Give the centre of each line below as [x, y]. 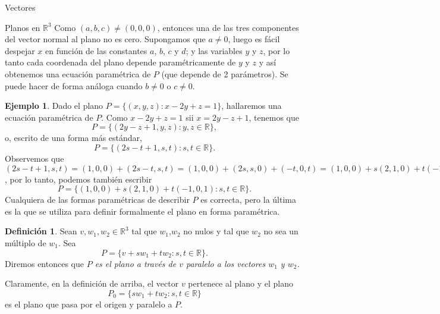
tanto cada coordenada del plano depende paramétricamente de [120, 62]
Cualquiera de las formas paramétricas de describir [97, 200]
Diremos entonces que [44, 263]
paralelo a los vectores [226, 263]
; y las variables [214, 50]
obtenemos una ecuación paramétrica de [78, 73]
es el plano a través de [136, 263]
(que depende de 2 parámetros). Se [225, 73]
